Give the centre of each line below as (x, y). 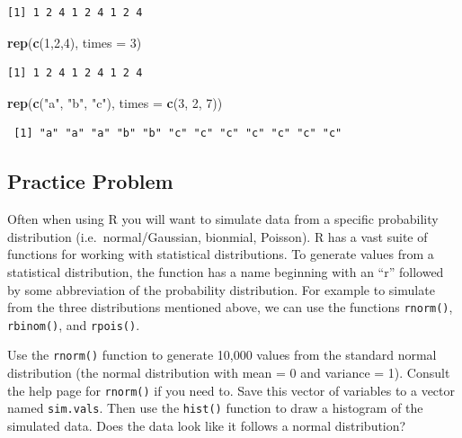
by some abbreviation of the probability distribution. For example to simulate (221, 289)
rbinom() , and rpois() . (74, 324)
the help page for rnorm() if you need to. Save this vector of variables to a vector (231, 390)
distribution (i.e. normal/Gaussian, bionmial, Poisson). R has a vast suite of (218, 236)
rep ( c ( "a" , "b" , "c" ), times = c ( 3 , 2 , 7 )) (115, 102)
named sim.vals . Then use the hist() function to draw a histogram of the (215, 408)
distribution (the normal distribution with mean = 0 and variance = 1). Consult (229, 373)
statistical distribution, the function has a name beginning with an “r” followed (226, 271)
